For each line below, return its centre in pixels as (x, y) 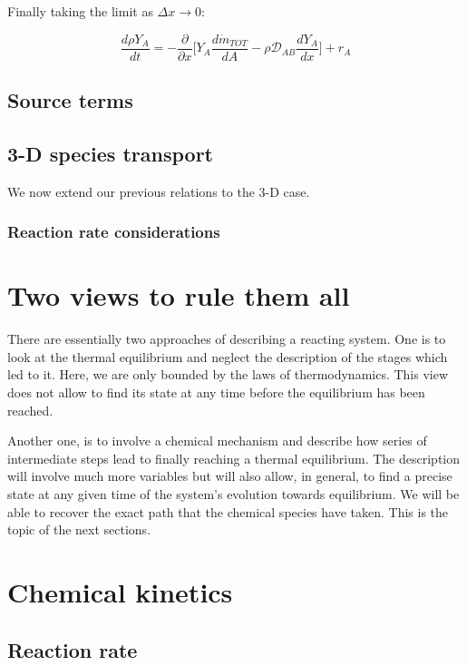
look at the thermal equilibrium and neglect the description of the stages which (228, 356)
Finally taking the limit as (80, 11)
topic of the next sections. (79, 529)
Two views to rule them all (179, 295)
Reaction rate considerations (114, 232)
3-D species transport (110, 153)
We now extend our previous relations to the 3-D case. (159, 191)
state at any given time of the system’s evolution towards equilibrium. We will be (233, 493)
